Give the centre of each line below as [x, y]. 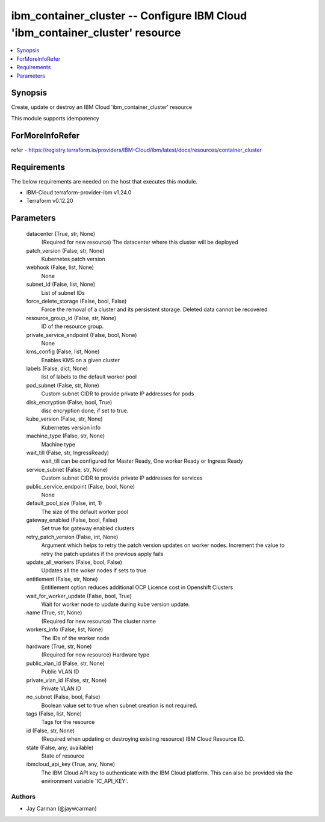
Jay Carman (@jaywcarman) [62, 809]
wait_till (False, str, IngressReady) [68, 453]
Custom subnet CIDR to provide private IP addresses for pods [118, 394]
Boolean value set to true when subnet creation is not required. [119, 705]
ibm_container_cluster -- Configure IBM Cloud [129, 16]
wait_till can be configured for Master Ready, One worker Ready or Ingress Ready [142, 461]
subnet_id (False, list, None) [61, 284]
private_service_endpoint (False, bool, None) [82, 335]
